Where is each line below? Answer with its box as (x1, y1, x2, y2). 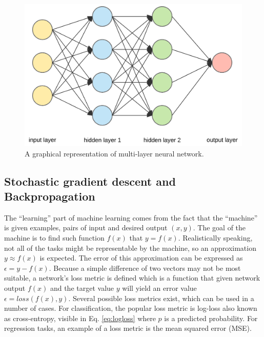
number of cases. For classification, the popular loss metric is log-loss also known (4, 303, 257, 313)
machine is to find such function (4, 232, 105, 243)
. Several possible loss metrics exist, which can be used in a (68, 292, 254, 303)
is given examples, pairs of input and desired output (4, 222, 168, 233)
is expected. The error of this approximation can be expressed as (39, 252, 243, 263)
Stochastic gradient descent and (4, 173, 176, 189)
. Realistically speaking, (178, 232, 253, 243)
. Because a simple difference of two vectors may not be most (49, 262, 241, 273)
